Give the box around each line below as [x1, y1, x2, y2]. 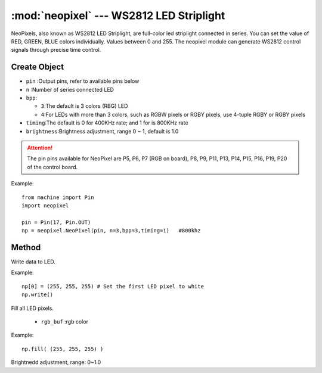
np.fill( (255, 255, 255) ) [21, 346, 104, 352]
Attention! [27, 144, 53, 151]
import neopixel [21, 202, 69, 209]
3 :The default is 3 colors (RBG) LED [41, 102, 128, 110]
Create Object [11, 62, 64, 72]
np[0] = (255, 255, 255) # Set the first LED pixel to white [21, 283, 204, 290]
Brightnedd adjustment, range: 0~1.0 [11, 359, 101, 366]
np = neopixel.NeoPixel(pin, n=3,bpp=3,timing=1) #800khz [21, 227, 201, 234]
